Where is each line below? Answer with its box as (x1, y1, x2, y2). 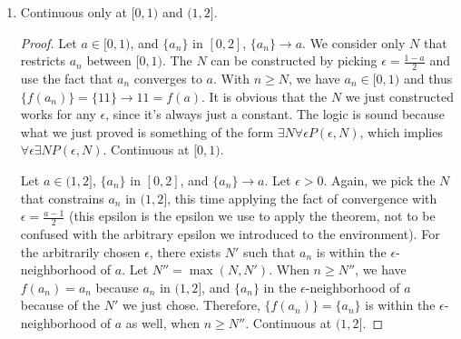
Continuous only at (20, 3, 127, 21)
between (86, 51, 132, 70)
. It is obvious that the (201, 86, 328, 105)
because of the (20, 295, 100, 314)
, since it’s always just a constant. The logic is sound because (105, 105, 446, 124)
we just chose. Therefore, (122, 295, 260, 314)
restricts (20, 51, 66, 70)
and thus (403, 69, 453, 88)
